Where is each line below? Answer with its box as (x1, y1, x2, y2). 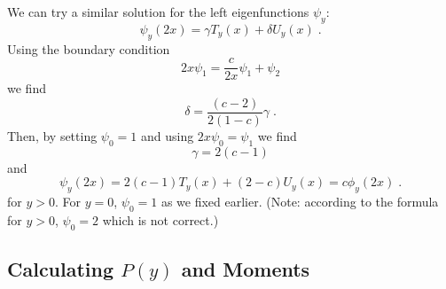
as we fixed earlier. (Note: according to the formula (160, 192, 439, 211)
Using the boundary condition (7, 39, 170, 58)
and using (140, 126, 194, 144)
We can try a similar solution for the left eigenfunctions (7, 3, 309, 20)
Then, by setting (7, 126, 98, 144)
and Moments (181, 255, 310, 283)
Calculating (7, 255, 114, 283)
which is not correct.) (102, 210, 219, 229)
